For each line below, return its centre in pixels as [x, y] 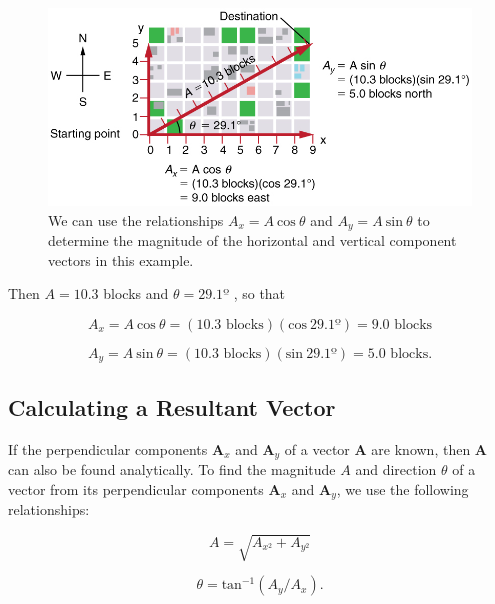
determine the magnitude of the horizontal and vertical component [252, 240]
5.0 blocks [398, 354]
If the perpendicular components [108, 448]
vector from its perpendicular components [136, 488]
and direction [396, 469]
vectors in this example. [121, 259]
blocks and [136, 293]
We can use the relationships [136, 219]
